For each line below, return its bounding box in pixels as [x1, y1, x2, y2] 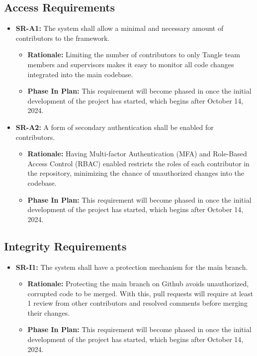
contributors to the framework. [15, 32, 110, 43]
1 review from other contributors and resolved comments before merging [27, 298, 248, 308]
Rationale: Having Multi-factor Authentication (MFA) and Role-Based [27, 148, 247, 159]
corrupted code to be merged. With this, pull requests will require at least [27, 288, 254, 298]
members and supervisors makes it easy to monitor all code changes [27, 59, 234, 69]
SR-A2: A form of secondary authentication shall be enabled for [15, 121, 214, 132]
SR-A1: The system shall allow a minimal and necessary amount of [15, 23, 224, 33]
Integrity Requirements [4, 238, 127, 253]
